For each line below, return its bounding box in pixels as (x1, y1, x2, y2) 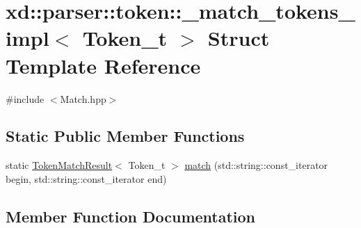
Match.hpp (60, 91, 106, 106)
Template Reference (6, 51, 201, 79)
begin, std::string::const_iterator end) (6, 171, 167, 186)
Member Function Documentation (6, 205, 256, 227)
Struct (207, 24, 270, 52)
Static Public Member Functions (6, 125, 245, 147)
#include (6, 91, 45, 106)
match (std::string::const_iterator (184, 158, 328, 172)
